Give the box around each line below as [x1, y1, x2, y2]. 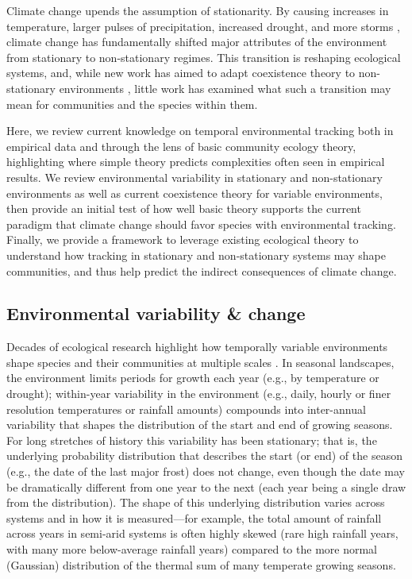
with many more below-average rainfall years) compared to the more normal [6, 541, 377, 558]
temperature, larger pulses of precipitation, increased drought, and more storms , [6, 17, 400, 34]
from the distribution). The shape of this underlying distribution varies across [6, 494, 385, 511]
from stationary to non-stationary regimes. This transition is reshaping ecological [6, 48, 401, 65]
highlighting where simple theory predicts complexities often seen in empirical [6, 153, 385, 170]
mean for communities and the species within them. [6, 95, 258, 112]
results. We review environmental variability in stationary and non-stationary [6, 168, 383, 185]
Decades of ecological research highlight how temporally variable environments [6, 338, 388, 355]
